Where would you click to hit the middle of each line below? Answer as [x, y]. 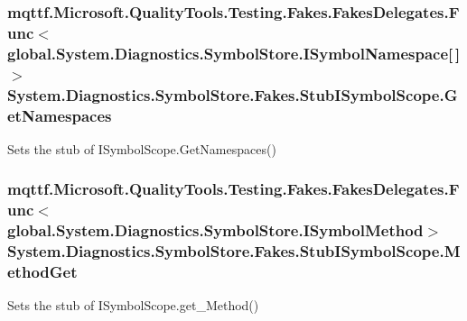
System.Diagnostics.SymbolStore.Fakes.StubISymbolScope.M [234, 251]
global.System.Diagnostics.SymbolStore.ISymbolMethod [215, 230]
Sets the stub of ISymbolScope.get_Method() [133, 305]
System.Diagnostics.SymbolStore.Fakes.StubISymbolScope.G [233, 94]
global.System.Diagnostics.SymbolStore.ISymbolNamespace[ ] [234, 53]
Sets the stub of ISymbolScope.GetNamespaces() [142, 148]
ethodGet [42, 272]
